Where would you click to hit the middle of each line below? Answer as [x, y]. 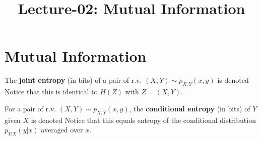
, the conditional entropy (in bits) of [190, 108]
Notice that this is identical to [51, 92]
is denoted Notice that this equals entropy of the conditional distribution [143, 120]
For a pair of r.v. [30, 108]
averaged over [62, 130]
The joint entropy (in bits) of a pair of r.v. [73, 80]
